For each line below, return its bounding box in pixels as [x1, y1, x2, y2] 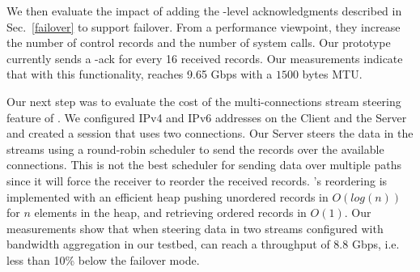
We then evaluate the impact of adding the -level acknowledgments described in [6, 2, 402, 19]
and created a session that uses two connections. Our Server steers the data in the [6, 125, 414, 142]
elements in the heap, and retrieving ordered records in [34, 204, 307, 221]
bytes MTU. [302, 66, 363, 83]
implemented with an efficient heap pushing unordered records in [6, 188, 329, 205]
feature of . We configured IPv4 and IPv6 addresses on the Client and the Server [6, 108, 407, 125]
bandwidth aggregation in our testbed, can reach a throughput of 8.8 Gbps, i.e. [6, 236, 400, 253]
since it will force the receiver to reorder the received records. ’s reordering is [6, 172, 388, 189]
